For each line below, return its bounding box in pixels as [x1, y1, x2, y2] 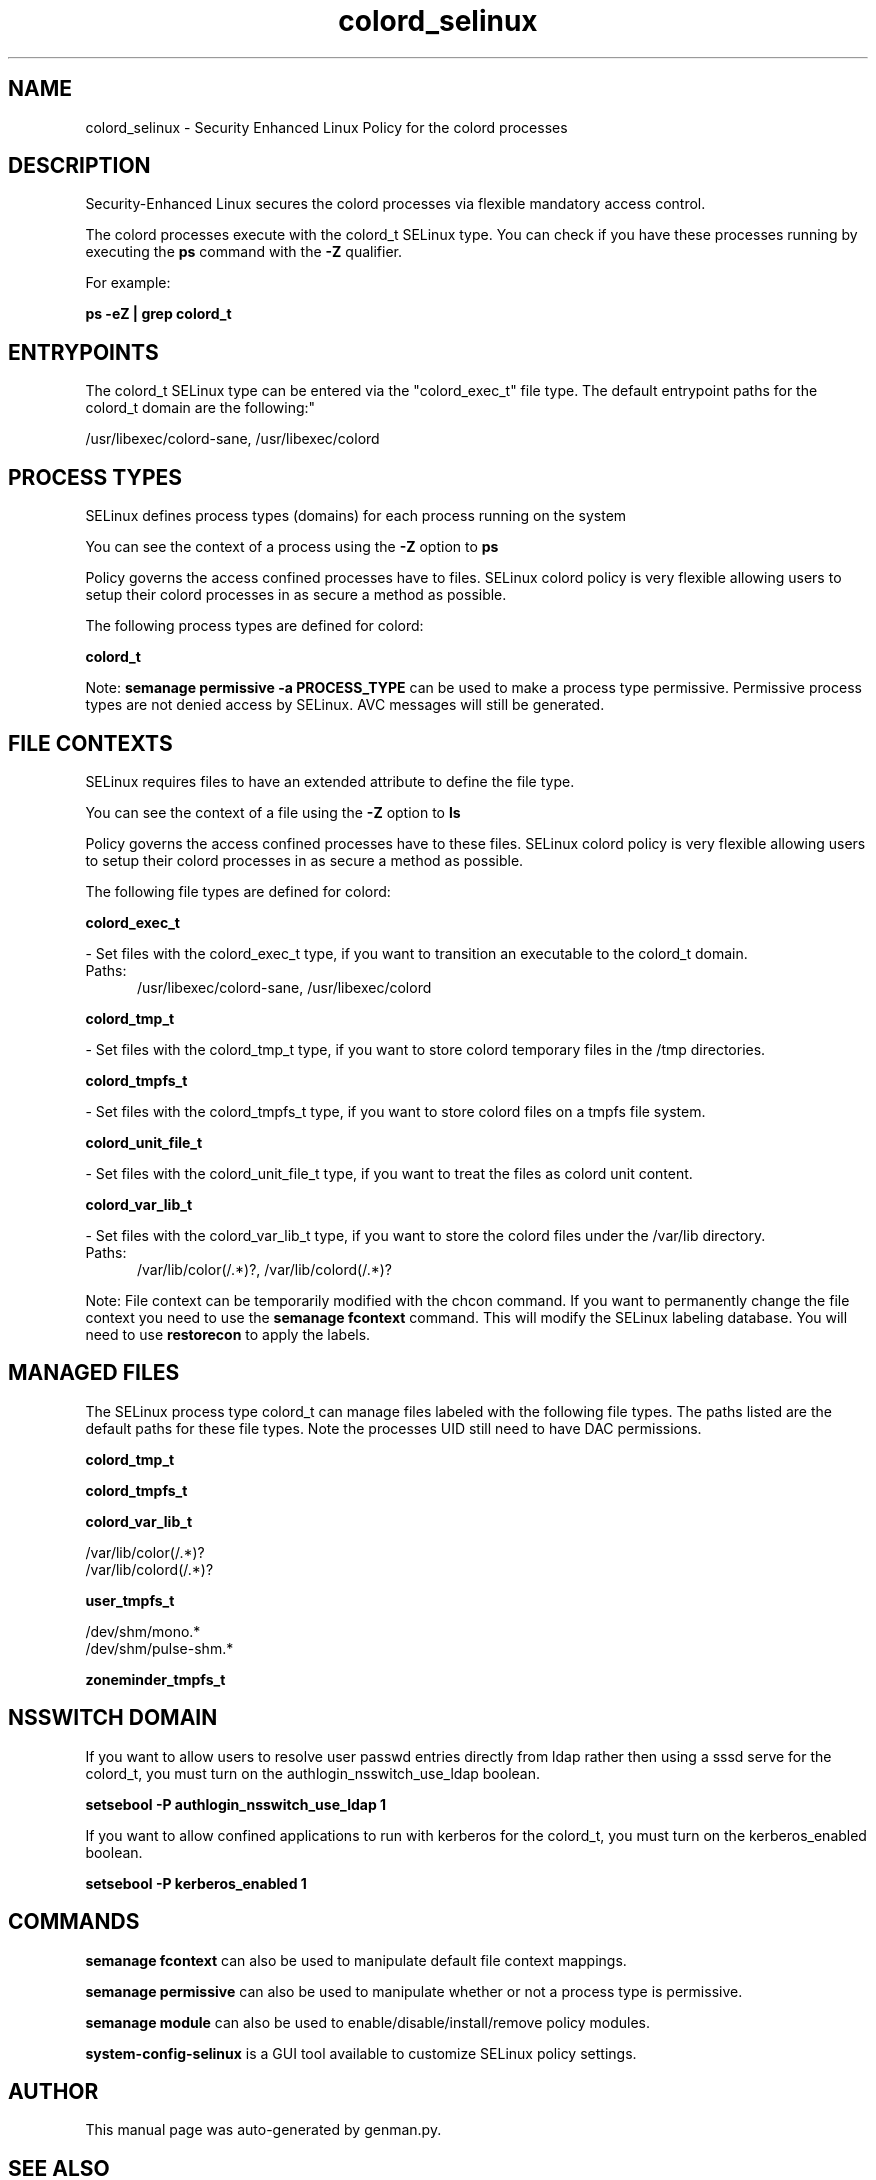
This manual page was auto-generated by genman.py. [85, 2121, 442, 2139]
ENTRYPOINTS [8, 339, 159, 365]
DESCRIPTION [8, 153, 151, 179]
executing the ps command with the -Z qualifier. [85, 243, 402, 261]
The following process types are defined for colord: [85, 617, 424, 635]
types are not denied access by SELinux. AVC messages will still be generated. [85, 696, 605, 714]
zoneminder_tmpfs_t [85, 1670, 226, 1688]
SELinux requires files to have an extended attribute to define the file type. [85, 772, 575, 790]
